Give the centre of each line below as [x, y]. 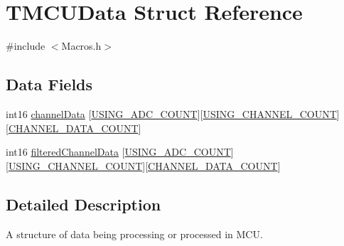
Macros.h [81, 46]
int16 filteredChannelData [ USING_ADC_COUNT [118, 152]
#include [26, 46]
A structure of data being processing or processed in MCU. [134, 234]
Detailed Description [84, 204]
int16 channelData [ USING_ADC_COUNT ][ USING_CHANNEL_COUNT [171, 113]
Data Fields [49, 84]
